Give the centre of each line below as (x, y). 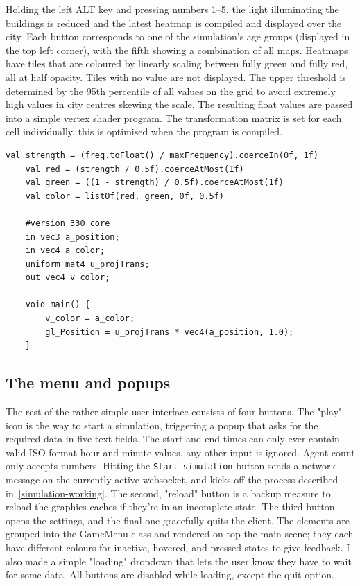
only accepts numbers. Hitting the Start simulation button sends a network (171, 466)
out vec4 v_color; (68, 278)
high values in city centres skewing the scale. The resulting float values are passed (179, 104)
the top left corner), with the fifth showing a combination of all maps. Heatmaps (177, 50)
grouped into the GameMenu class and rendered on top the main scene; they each (180, 534)
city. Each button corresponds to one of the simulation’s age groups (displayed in (178, 36)
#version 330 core (68, 223)
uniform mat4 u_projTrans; (87, 264)
